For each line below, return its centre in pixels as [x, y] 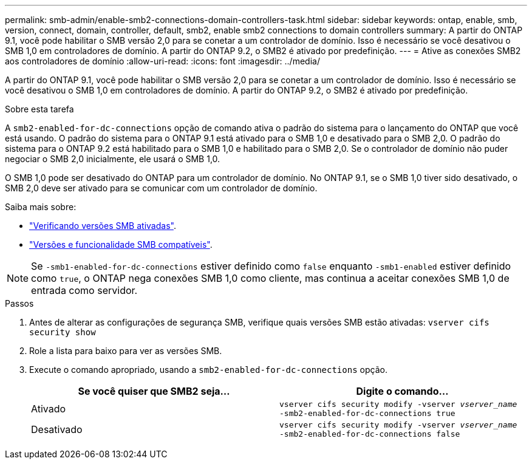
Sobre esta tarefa [39, 109]
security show [63, 332]
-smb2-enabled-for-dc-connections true [367, 413]
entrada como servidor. [84, 290]
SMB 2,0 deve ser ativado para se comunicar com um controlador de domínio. [161, 188]
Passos [19, 303]
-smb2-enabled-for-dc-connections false [370, 434]
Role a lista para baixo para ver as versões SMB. [126, 351]
